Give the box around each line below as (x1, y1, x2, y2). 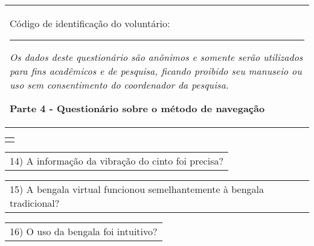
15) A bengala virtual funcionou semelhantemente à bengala (10, 182, 264, 196)
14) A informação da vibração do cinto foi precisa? (10, 154, 224, 168)
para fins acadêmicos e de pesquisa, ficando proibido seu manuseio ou (10, 64, 302, 78)
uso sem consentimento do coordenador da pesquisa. (10, 78, 229, 92)
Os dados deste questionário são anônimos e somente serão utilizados (10, 50, 303, 64)
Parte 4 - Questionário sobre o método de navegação (10, 101, 265, 115)
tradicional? (10, 196, 60, 210)
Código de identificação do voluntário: (10, 16, 170, 30)
